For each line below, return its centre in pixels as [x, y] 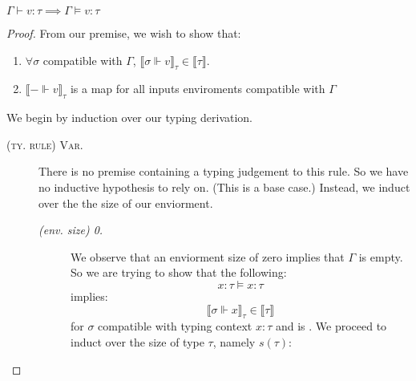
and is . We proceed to [331, 326]
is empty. [381, 256]
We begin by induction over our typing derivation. [130, 118]
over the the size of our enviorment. [126, 203]
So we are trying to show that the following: [179, 272]
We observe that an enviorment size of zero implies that [208, 256]
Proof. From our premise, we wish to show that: [124, 33]
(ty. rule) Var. [45, 144]
